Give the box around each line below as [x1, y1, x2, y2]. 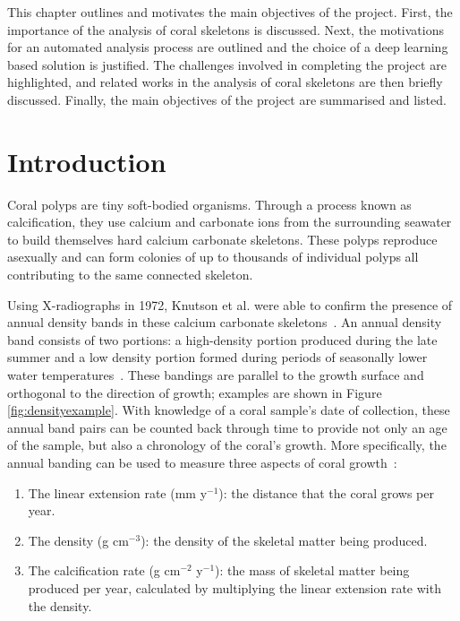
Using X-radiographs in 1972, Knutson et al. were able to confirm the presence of [7, 295, 453, 314]
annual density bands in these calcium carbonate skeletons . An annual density [7, 313, 442, 332]
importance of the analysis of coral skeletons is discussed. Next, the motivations [7, 20, 445, 39]
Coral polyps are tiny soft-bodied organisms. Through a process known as [7, 194, 412, 213]
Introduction [7, 142, 166, 179]
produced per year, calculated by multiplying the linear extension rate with [28, 578, 441, 597]
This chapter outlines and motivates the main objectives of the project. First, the [7, 3, 453, 21]
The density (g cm [28, 530, 129, 549]
